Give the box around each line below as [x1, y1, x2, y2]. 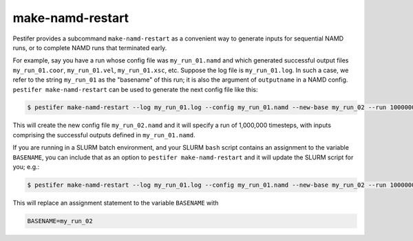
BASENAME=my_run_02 [27, 217, 93, 225]
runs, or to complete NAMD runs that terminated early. [12, 43, 167, 51]
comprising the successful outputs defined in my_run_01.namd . [12, 130, 195, 139]
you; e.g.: [12, 163, 40, 171]
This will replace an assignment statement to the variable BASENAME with [12, 199, 219, 207]
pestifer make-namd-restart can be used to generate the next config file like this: [12, 85, 258, 93]
